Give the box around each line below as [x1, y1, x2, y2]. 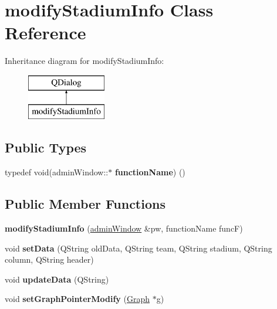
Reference [5, 21, 86, 45]
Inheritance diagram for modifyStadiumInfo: [5, 55, 164, 67]
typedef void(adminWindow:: [5, 166, 109, 178]
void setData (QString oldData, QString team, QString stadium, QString [5, 242, 272, 254]
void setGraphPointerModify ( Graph [5, 293, 150, 305]
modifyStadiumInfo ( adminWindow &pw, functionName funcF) [5, 222, 243, 235]
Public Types [5, 138, 87, 157]
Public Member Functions [5, 195, 165, 213]
